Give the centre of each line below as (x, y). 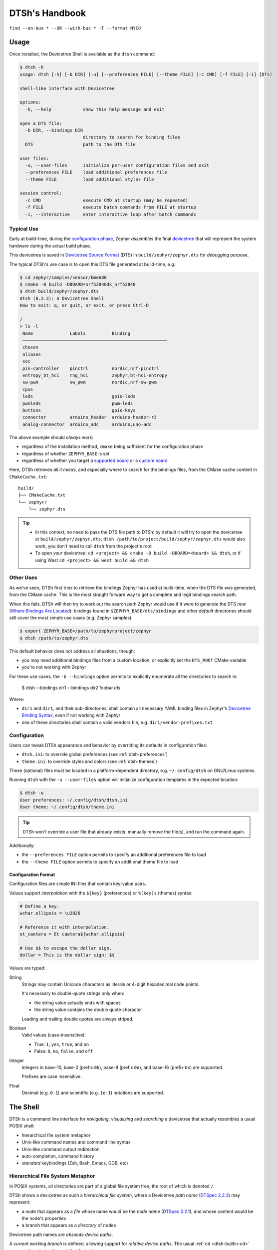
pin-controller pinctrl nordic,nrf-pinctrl (91, 368)
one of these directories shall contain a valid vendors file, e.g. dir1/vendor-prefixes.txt (117, 722)
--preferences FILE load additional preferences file (96, 172)
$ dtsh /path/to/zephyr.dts (54, 638)
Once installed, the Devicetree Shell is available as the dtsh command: (82, 54)
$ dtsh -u (32, 793)
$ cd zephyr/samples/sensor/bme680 (63, 277)
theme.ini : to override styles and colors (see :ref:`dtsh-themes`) (89, 761)
